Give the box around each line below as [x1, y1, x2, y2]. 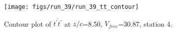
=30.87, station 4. [118, 18, 173, 29]
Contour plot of [4, 18, 51, 29]
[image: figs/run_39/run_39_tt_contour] [4, 3, 139, 10]
